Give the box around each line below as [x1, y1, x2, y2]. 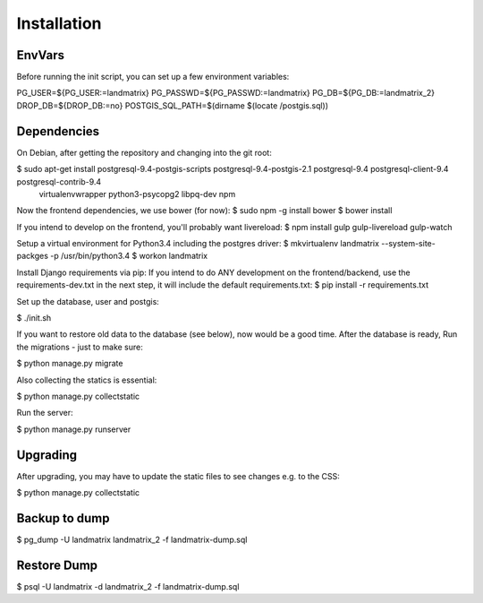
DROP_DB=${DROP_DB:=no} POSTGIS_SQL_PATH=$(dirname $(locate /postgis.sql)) [16, 99, 329, 111]
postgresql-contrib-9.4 [16, 176, 102, 187]
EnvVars [16, 47, 65, 63]
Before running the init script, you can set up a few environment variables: [16, 72, 290, 82]
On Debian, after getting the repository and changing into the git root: [16, 147, 272, 158]
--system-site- [381, 238, 436, 249]
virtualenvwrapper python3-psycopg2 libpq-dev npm [38, 188, 236, 199]
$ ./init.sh [16, 313, 52, 323]
